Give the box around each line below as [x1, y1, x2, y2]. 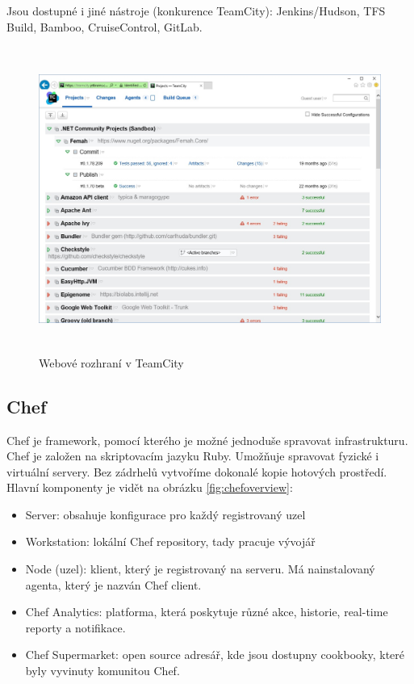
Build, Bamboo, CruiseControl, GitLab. [6, 18, 203, 35]
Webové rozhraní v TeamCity [39, 354, 184, 371]
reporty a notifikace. [25, 619, 126, 636]
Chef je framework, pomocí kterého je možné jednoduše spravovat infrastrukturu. [6, 431, 408, 448]
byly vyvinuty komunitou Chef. [25, 662, 180, 679]
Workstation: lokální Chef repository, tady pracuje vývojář [25, 533, 316, 550]
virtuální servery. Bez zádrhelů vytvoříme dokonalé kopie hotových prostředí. [6, 463, 387, 480]
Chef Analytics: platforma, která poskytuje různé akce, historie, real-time [25, 603, 388, 620]
